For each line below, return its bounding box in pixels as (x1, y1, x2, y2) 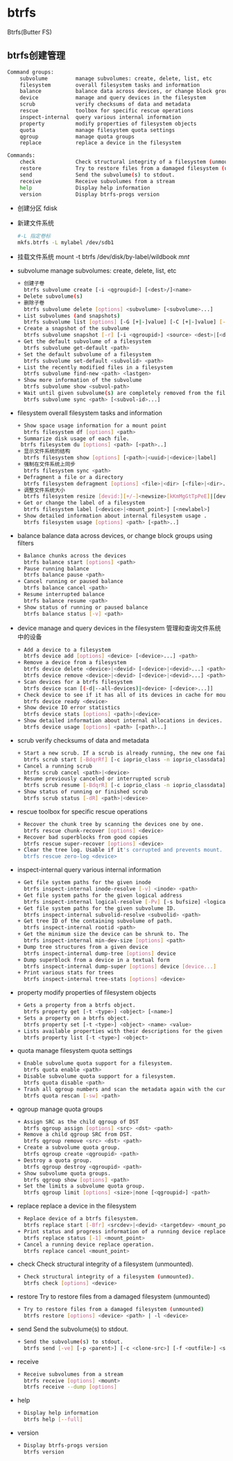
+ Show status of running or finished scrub (17, 788, 148, 795)
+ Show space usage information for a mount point (17, 422, 167, 429)
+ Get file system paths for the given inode (17, 879, 151, 886)
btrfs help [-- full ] (24, 1416, 83, 1424)
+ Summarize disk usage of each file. (17, 435, 130, 442)
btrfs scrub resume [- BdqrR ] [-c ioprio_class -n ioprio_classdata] (24, 782, 226, 789)
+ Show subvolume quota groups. (17, 1169, 111, 1177)
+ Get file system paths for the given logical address (17, 892, 182, 899)
